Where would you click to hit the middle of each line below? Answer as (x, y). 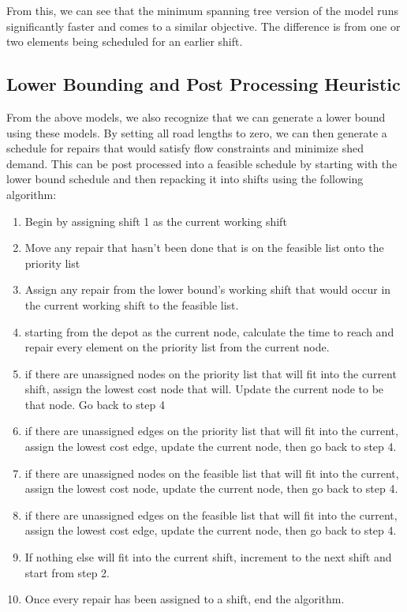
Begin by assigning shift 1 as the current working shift (156, 221)
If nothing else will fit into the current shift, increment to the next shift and (208, 557)
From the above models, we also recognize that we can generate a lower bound (196, 116)
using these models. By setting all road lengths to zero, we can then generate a (197, 132)
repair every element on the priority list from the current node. (177, 347)
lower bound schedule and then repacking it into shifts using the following (185, 179)
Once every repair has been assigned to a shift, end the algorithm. (185, 599)
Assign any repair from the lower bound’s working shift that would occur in (208, 289)
